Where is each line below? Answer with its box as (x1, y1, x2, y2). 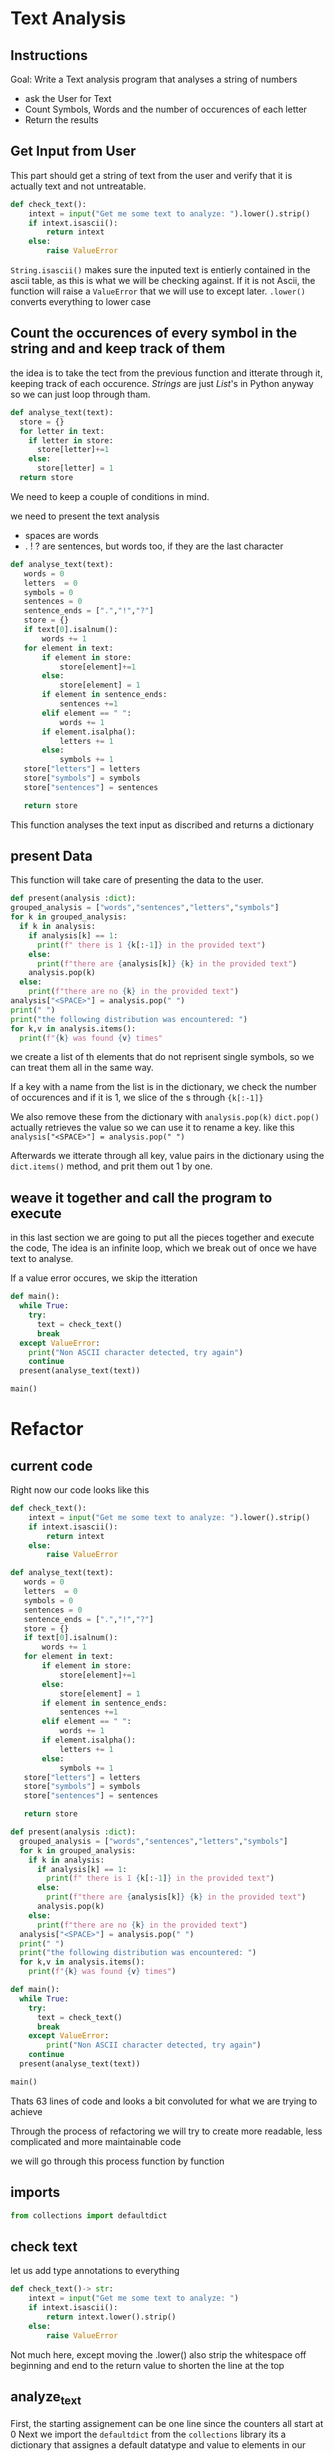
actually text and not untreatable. (10, 180, 147, 192)
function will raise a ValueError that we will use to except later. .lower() (10, 285, 306, 297)
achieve (10, 2105, 43, 2117)
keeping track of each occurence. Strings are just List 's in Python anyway (10, 377, 314, 389)
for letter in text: (19, 426, 105, 436)
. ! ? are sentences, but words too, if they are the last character (24, 540, 284, 552)
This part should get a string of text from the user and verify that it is (10, 169, 293, 181)
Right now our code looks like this (10, 1484, 150, 1496)
